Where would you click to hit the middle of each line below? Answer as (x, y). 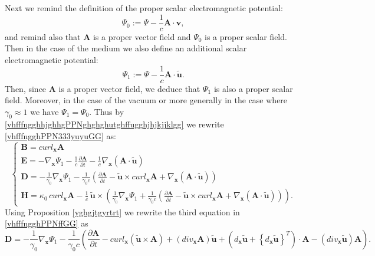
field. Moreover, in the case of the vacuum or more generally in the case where (146, 100)
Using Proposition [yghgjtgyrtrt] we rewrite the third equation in (122, 211)
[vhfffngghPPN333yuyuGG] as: (60, 136)
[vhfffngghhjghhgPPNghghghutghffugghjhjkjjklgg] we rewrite (114, 124)
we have (45, 111)
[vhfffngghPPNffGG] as (47, 223)
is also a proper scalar (253, 88)
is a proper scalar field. (246, 36)
